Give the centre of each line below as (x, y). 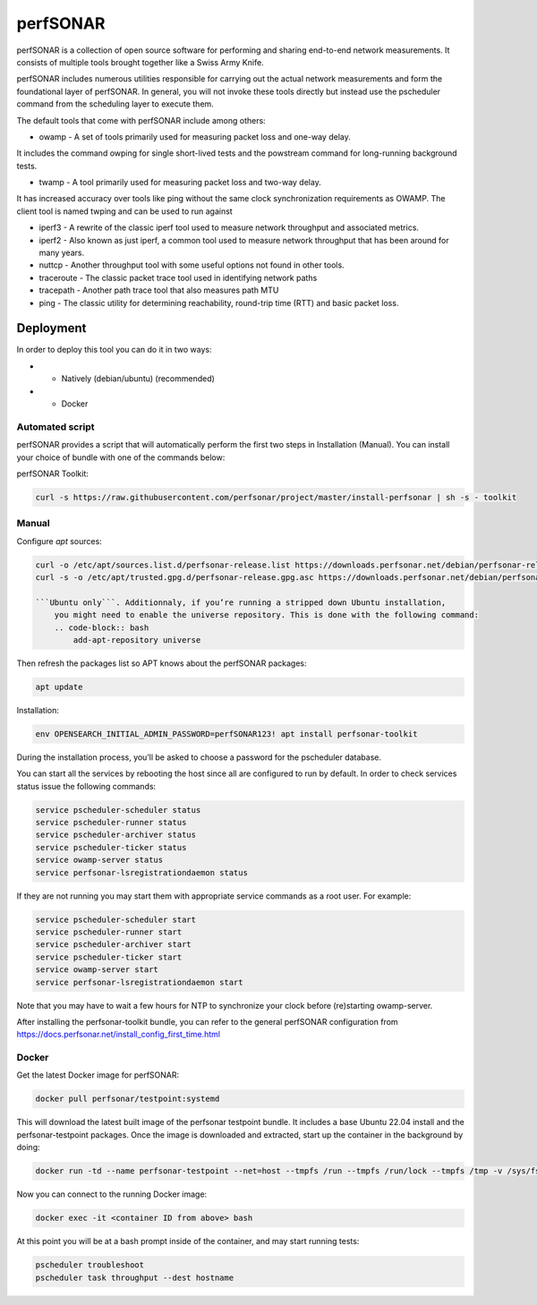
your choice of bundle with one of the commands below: (121, 457)
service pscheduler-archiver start (113, 945)
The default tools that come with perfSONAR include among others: (141, 120)
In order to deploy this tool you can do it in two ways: (114, 350)
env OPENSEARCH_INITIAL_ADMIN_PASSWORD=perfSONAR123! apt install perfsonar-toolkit (226, 734)
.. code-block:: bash (102, 627)
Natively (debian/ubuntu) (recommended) (138, 379)
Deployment (51, 328)
